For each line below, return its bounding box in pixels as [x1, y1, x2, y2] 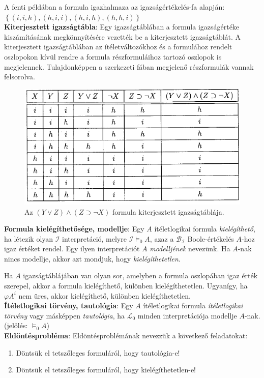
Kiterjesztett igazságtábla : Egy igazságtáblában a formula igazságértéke [4, 21, 240, 32]
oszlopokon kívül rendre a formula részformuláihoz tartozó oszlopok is [4, 51, 222, 62]
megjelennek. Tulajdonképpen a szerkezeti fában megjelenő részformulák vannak [4, 61, 254, 72]
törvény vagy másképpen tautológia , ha [4, 310, 125, 321]
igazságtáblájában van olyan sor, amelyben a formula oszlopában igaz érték [23, 270, 258, 281]
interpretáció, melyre [62, 233, 127, 244]
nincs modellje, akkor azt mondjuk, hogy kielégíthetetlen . [4, 253, 181, 264]
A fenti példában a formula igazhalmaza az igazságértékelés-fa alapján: [4, 2, 225, 12]
